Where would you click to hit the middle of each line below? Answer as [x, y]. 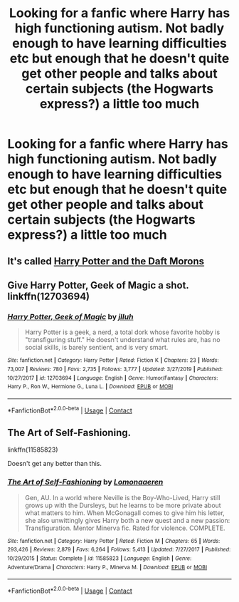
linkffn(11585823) [33, 450]
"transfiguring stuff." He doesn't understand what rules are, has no [122, 340]
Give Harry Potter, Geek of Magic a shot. [98, 285]
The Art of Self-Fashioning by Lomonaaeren [85, 482]
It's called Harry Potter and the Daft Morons [106, 261]
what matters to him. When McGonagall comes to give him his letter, [125, 513]
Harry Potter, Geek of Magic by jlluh [70, 316]
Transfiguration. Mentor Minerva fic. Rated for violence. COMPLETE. [125, 528]
